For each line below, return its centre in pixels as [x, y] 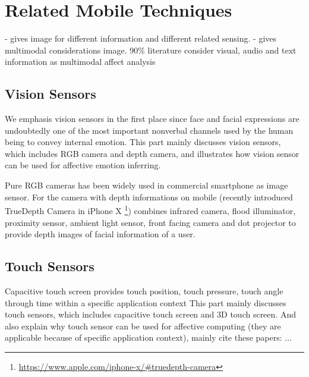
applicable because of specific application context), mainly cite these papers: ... [148, 337]
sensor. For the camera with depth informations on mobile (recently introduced [149, 197]
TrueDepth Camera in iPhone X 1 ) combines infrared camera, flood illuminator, [150, 210]
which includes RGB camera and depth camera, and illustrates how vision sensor [152, 153]
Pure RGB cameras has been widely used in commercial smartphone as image [146, 185]
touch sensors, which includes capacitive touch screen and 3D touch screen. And [150, 314]
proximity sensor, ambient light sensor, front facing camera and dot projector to [150, 222]
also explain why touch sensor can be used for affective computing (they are [143, 326]
